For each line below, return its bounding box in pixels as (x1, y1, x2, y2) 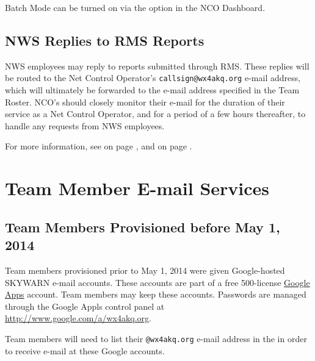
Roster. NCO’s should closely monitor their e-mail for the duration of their (5, 95, 285, 108)
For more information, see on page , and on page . (5, 140, 192, 152)
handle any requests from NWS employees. (5, 119, 165, 132)
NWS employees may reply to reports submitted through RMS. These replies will (5, 59, 310, 72)
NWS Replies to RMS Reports (5, 30, 205, 49)
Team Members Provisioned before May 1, (5, 217, 280, 236)
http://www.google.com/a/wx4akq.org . (5, 312, 152, 324)
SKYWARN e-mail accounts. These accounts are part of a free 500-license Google (5, 276, 310, 288)
